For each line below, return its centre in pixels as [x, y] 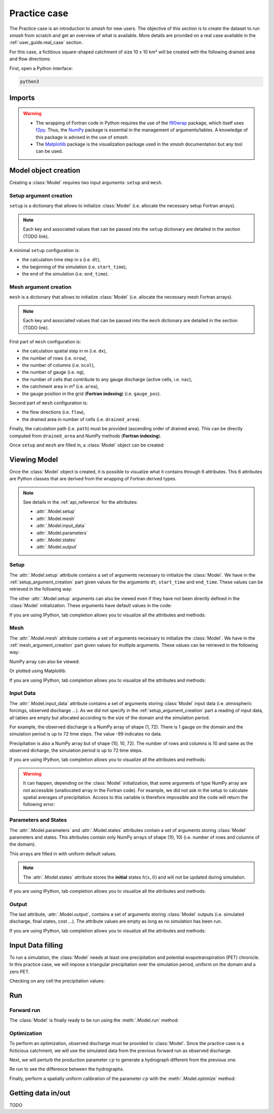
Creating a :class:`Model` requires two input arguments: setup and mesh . [86, 183]
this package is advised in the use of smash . [82, 137]
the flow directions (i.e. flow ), [54, 412]
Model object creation [45, 171]
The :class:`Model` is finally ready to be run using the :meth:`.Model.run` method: [94, 1020]
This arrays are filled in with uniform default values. [63, 854]
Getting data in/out [40, 1093]
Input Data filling [36, 945]
